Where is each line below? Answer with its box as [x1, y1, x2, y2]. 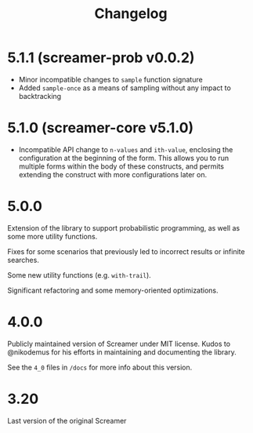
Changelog [94, 5, 168, 23]
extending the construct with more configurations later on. [18, 169, 208, 179]
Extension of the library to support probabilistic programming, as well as [7, 223, 240, 232]
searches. [7, 255, 40, 264]
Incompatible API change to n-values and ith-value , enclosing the [18, 144, 233, 154]
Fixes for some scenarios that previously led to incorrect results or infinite [7, 246, 245, 256]
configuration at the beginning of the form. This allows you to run [18, 153, 230, 162]
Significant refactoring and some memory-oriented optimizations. [7, 286, 219, 295]
